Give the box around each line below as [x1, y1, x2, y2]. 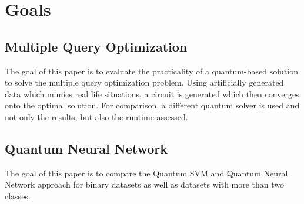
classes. [5, 189, 31, 202]
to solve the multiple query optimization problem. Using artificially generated [5, 76, 284, 89]
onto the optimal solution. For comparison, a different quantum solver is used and [5, 99, 300, 111]
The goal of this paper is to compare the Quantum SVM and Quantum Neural [5, 166, 288, 179]
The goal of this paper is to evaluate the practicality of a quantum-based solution [5, 64, 298, 77]
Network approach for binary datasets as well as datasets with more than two [5, 178, 285, 191]
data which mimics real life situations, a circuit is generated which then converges [5, 87, 299, 100]
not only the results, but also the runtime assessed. [5, 110, 188, 123]
